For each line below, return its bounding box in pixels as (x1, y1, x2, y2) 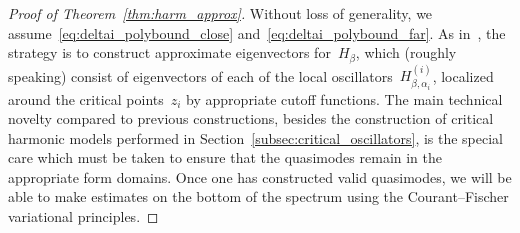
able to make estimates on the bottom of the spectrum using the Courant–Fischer (8, 186, 509, 207)
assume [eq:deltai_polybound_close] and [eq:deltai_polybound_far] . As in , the (8, 22, 506, 43)
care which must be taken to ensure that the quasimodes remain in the (8, 147, 442, 168)
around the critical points (8, 88, 164, 109)
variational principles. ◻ (8, 206, 159, 227)
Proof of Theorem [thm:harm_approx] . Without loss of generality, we (8, 3, 433, 23)
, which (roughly (355, 42, 457, 63)
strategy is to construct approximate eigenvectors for (8, 42, 331, 63)
